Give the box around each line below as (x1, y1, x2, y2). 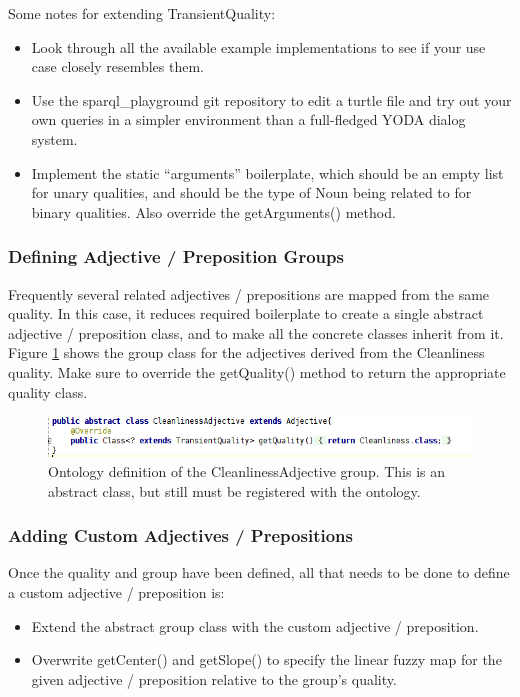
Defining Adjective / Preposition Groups (8, 244, 344, 269)
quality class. (8, 381, 88, 402)
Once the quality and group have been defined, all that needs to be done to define (8, 562, 510, 583)
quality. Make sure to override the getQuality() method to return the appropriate (8, 361, 506, 382)
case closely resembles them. (31, 56, 204, 77)
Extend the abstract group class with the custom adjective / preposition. (31, 615, 479, 636)
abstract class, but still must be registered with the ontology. (48, 480, 421, 501)
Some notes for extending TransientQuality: (8, 3, 276, 23)
